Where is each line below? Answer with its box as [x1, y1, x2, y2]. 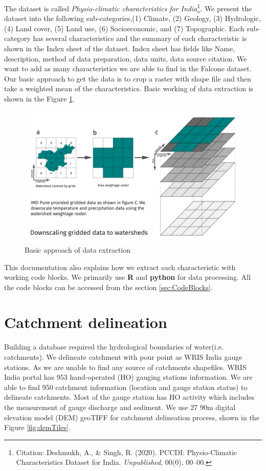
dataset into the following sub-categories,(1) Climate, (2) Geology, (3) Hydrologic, [4, 13, 261, 24]
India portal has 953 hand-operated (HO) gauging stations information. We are [4, 372, 253, 382]
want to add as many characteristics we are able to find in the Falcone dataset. [4, 63, 252, 74]
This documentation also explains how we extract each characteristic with [4, 261, 236, 272]
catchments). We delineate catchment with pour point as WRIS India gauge [4, 352, 242, 362]
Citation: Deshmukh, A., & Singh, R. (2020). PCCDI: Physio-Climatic [16, 446, 237, 457]
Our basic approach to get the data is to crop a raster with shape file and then [4, 73, 251, 84]
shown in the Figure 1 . [4, 93, 75, 104]
